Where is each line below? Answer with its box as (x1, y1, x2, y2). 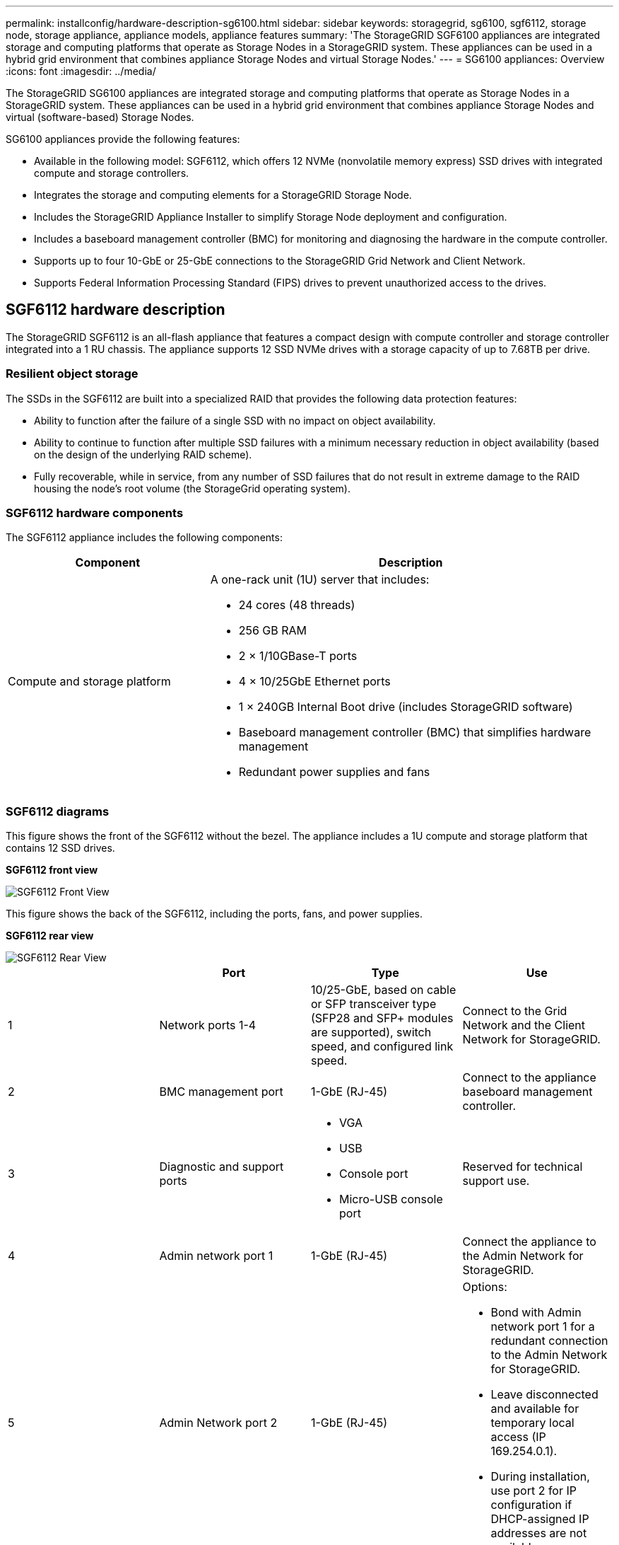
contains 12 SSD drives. (6, 842, 115, 855)
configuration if (490, 1498, 572, 1512)
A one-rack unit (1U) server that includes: (210, 572, 430, 587)
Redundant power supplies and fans (238, 765, 430, 780)
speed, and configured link (311, 1039, 454, 1054)
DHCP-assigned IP (490, 1512, 589, 1527)
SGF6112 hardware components (6, 505, 184, 520)
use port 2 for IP (490, 1483, 577, 1498)
